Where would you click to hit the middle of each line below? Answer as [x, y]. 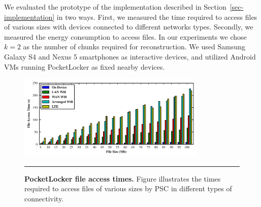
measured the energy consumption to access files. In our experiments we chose [125, 36]
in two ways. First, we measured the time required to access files [157, 17]
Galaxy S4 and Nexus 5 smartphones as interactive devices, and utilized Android [130, 56]
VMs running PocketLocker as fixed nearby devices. [85, 66]
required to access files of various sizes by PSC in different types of [128, 188]
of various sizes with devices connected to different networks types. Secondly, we [129, 27]
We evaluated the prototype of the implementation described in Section [115, 7]
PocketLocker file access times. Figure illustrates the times [123, 178]
